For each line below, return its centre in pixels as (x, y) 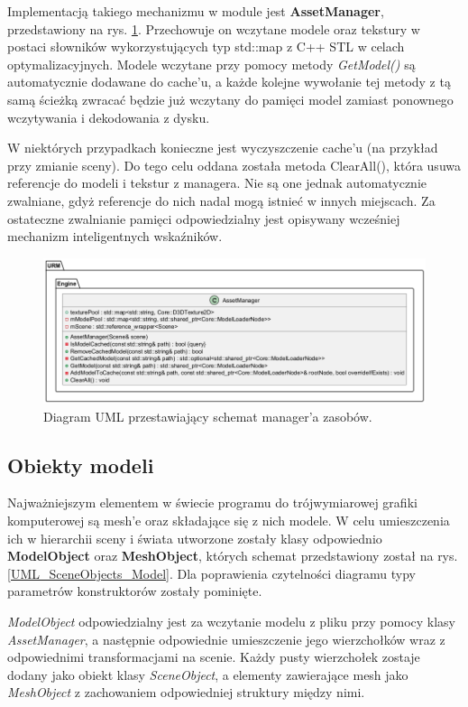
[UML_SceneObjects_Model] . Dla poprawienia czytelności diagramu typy (211, 573)
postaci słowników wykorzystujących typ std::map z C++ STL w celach (206, 47)
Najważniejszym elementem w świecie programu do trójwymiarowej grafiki (212, 502)
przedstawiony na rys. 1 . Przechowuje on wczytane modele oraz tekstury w (214, 28)
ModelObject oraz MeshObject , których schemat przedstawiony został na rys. (233, 556)
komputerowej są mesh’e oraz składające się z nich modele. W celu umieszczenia (229, 520)
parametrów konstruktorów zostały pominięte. (135, 591)
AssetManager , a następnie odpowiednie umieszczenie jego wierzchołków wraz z (226, 639)
